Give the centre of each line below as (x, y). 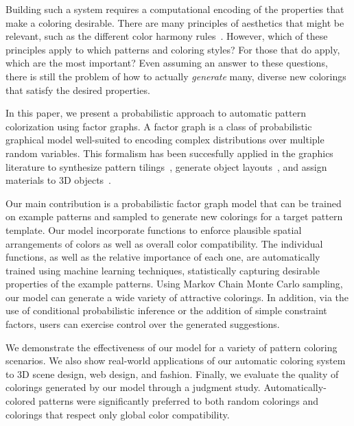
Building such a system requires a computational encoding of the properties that (175, 9)
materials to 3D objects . (58, 180)
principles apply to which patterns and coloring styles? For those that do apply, (173, 49)
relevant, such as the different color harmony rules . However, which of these (167, 36)
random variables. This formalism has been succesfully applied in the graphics (169, 153)
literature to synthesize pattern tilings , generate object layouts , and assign (166, 166)
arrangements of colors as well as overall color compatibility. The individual (164, 243)
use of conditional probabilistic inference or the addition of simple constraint (166, 310)
